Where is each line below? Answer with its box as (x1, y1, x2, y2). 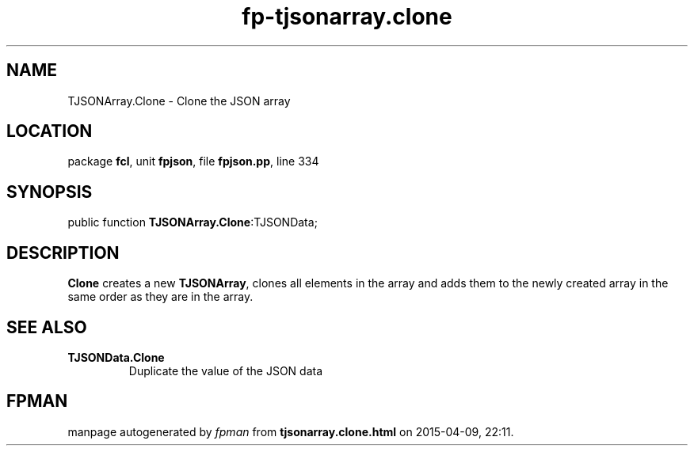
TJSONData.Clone (67, 350, 165, 364)
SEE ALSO (6, 317, 87, 337)
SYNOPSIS (6, 181, 93, 202)
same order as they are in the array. (67, 290, 254, 304)
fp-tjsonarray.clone (242, 3, 452, 30)
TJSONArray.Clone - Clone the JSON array (67, 93, 291, 108)
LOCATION (6, 121, 93, 142)
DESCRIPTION (6, 242, 120, 263)
